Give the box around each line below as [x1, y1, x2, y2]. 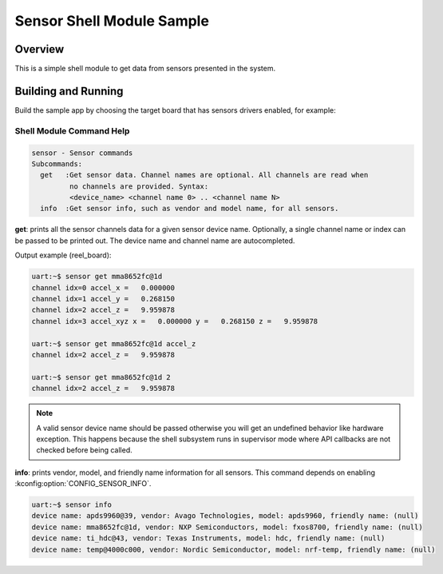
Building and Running [14, 84, 124, 98]
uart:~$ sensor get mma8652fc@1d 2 [31, 373, 171, 381]
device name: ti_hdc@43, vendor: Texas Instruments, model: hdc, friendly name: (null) [31, 534, 386, 543]
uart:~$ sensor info [31, 500, 112, 509]
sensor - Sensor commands [31, 148, 133, 157]
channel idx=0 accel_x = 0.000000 [31, 283, 176, 292]
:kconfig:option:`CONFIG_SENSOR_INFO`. [14, 479, 152, 488]
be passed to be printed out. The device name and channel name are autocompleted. [14, 236, 295, 245]
